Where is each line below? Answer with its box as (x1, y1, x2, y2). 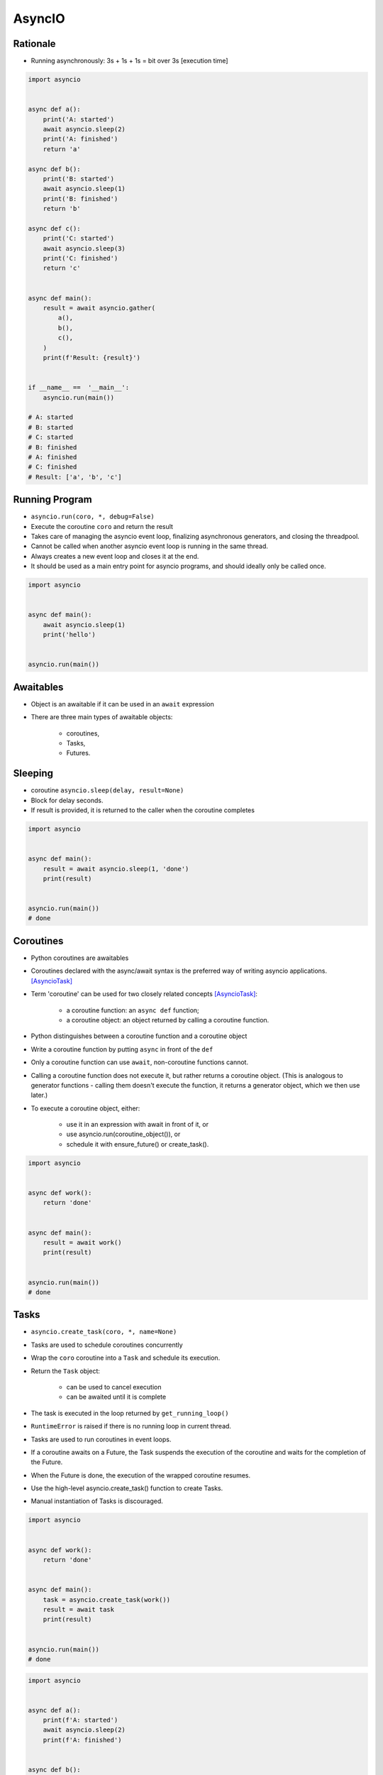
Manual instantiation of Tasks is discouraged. (30, 1497, 163, 1505)
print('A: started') (43, 115, 115, 124)
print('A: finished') (43, 135, 118, 143)
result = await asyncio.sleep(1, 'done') (43, 865, 189, 873)
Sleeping (13, 768, 53, 780)
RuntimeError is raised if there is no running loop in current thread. (30, 1422, 232, 1431)
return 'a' (43, 145, 81, 153)
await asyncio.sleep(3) (43, 244, 126, 252)
